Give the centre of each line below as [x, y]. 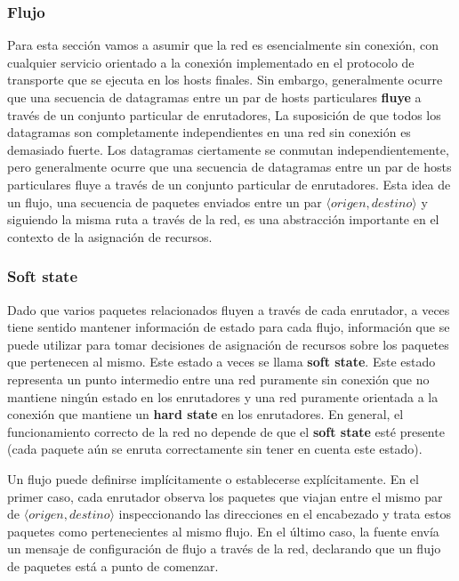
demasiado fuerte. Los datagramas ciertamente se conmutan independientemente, [228, 149]
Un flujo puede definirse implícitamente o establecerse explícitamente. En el [213, 478]
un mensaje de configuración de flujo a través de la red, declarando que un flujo [224, 549]
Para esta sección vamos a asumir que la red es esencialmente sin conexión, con [223, 45]
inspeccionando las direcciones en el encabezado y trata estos [285, 514]
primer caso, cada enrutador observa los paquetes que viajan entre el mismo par [225, 496]
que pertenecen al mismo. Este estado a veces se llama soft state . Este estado [221, 362]
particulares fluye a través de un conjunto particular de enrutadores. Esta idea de [229, 184]
